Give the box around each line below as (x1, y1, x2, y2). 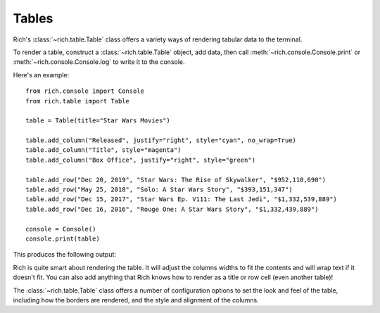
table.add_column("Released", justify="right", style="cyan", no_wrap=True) (25, 136, 297, 144)
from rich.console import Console (25, 87, 144, 95)
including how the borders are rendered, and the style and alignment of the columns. (13, 295, 260, 304)
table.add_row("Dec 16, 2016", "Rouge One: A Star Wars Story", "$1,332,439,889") (25, 205, 319, 213)
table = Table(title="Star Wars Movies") (25, 117, 170, 124)
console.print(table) (25, 234, 100, 243)
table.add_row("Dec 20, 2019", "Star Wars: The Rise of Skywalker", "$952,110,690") (25, 176, 327, 184)
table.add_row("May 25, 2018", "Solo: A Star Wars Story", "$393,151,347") (25, 186, 293, 193)
